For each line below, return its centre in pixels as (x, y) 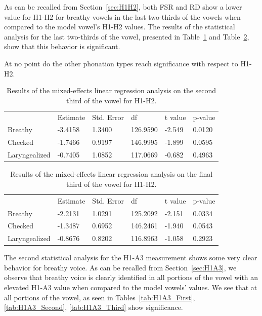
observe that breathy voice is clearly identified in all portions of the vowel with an (131, 277)
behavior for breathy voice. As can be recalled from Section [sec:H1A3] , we (120, 267)
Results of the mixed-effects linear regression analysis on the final (112, 174)
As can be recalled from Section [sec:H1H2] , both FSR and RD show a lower (123, 7)
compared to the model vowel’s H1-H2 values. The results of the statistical (120, 27)
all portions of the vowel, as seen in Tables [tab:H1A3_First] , (100, 297)
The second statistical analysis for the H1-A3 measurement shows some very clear (131, 258)
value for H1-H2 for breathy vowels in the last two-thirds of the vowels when (122, 16)
